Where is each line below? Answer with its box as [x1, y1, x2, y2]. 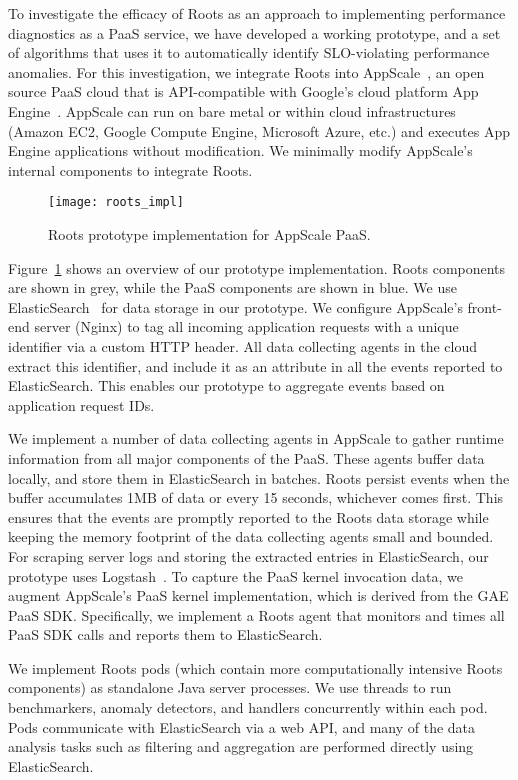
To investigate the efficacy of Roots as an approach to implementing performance [8, 3, 506, 23]
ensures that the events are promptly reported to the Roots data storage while [8, 506, 489, 527]
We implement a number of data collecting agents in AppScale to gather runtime [8, 428, 504, 449]
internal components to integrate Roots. [8, 159, 253, 180]
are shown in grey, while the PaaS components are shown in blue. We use [8, 277, 457, 298]
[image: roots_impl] [48, 195, 185, 210]
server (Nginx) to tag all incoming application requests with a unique [34, 316, 459, 337]
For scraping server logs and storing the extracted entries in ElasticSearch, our [8, 545, 489, 566]
